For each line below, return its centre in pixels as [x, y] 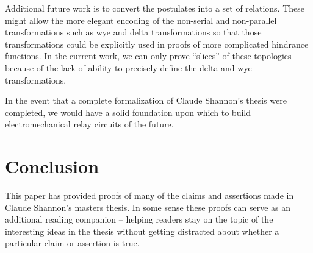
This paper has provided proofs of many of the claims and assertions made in [149, 195]
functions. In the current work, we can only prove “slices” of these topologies [148, 56]
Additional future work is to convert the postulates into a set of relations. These [155, 8]
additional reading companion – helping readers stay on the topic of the [139, 219]
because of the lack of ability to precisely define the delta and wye [128, 67]
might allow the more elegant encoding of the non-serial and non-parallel [141, 20]
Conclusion [52, 166]
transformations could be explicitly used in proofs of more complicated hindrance [157, 44]
